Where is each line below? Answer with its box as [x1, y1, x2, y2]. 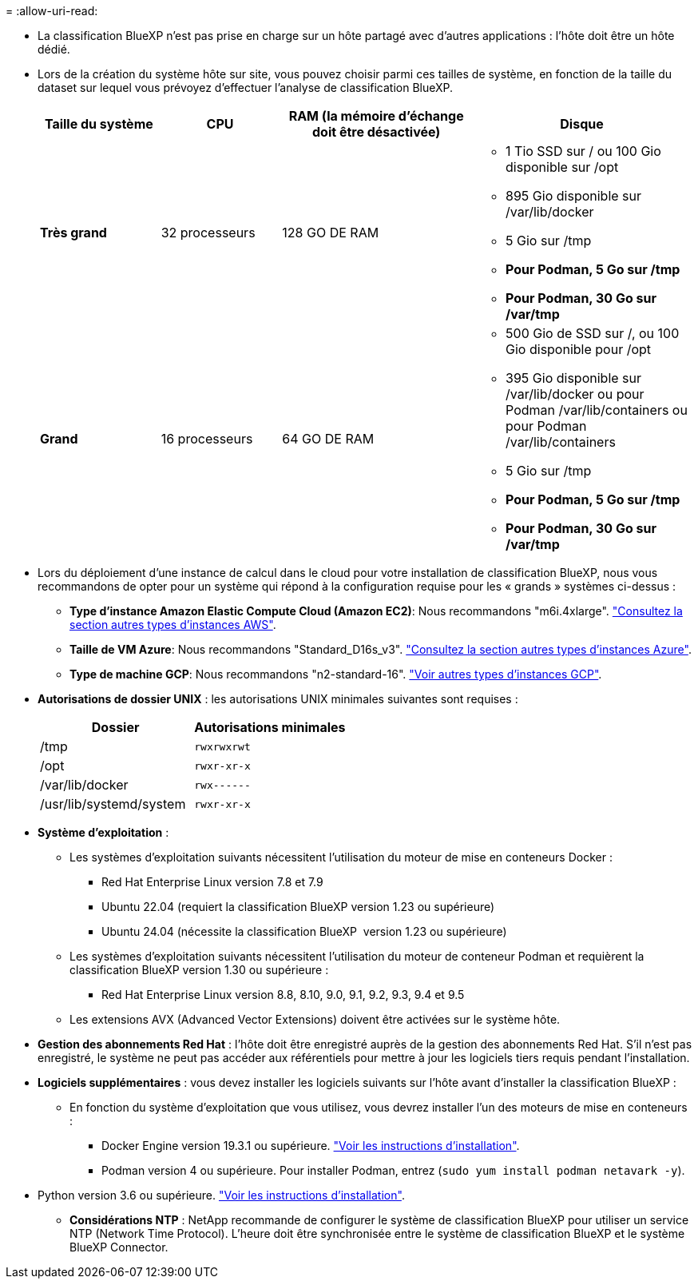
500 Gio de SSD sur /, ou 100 [506, 325, 680, 341]
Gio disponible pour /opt [506, 341, 652, 357]
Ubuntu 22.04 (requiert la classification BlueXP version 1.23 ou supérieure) [101, 900, 495, 913]
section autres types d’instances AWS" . [69, 618, 276, 631]
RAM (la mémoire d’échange [288, 108, 464, 124]
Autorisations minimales [194, 719, 346, 735]
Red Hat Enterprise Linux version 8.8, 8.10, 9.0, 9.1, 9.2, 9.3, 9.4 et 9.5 [101, 988, 465, 1001]
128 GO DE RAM [282, 225, 379, 241]
